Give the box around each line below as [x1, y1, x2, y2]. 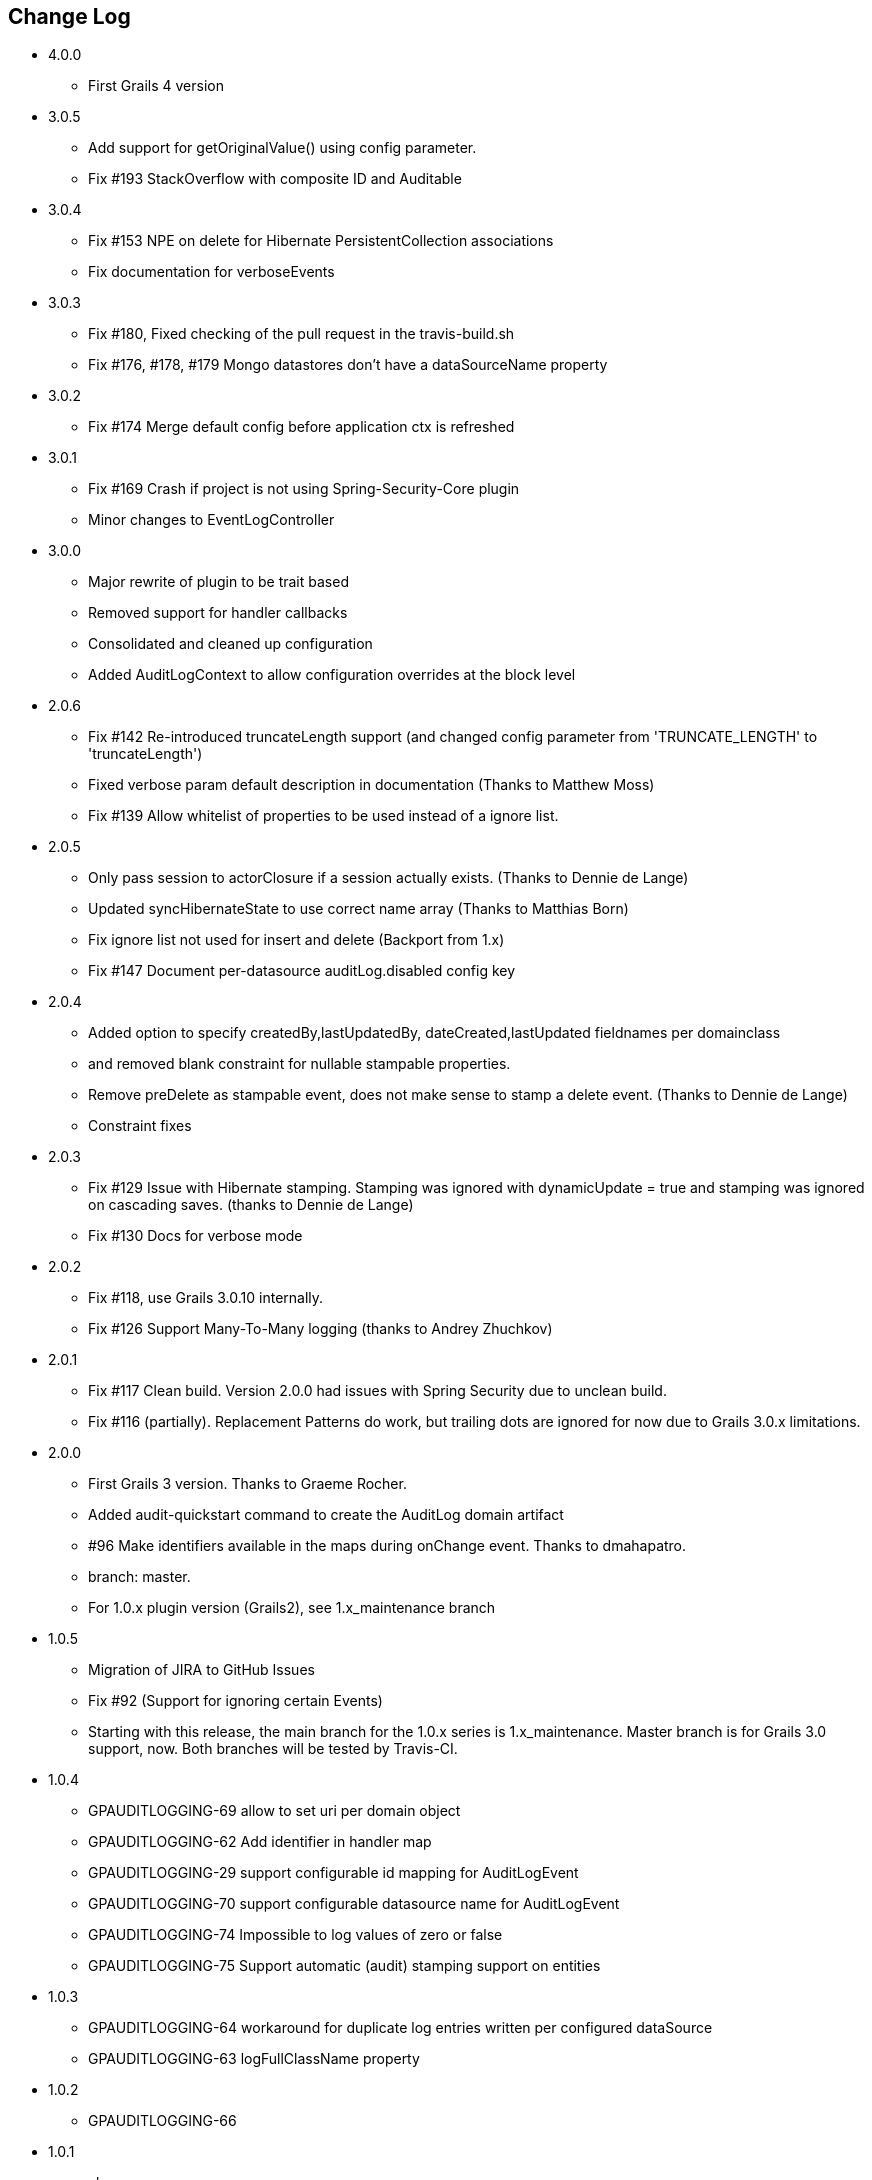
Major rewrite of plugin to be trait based [88, 573, 349, 591]
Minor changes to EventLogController [88, 511, 335, 529]
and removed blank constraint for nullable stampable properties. [88, 1055, 511, 1073]
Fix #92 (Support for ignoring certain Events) [88, 1692, 383, 1710]
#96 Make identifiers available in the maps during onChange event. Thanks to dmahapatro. [88, 1537, 687, 1555]
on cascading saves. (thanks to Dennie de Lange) [88, 1196, 414, 1214]
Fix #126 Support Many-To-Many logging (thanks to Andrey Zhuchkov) [88, 1320, 553, 1338]
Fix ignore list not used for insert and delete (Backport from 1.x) [88, 931, 505, 949]
